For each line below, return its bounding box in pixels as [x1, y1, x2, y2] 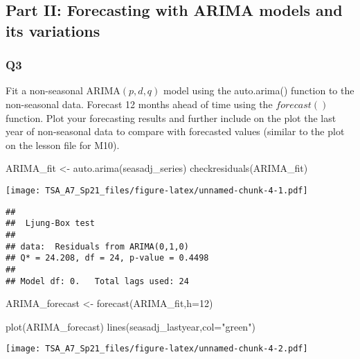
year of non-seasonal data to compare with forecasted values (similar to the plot [6, 124, 345, 139]
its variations [6, 19, 100, 41]
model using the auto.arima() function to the [163, 83, 354, 98]
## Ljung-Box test [6, 218, 95, 229]
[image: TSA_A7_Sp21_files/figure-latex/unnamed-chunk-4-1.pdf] [6, 185, 308, 195]
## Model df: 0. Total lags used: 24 [6, 276, 189, 286]
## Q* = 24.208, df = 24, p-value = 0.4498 [6, 253, 209, 263]
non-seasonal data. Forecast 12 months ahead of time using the [6, 96, 273, 111]
